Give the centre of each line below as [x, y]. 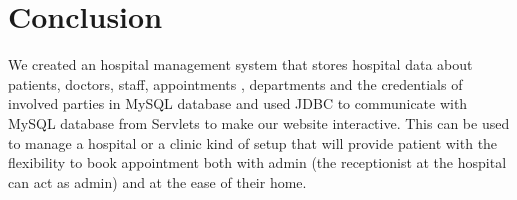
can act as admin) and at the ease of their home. [157, 181]
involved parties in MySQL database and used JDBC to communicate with [238, 103]
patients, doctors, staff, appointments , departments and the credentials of [235, 83]
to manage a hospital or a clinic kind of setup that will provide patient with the [253, 142]
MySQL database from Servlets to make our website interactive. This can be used [259, 122]
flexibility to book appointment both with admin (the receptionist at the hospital [257, 162]
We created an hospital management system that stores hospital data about [240, 64]
